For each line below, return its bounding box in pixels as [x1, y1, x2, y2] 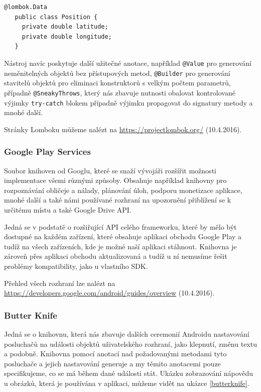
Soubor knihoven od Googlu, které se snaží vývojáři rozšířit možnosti [4, 165, 216, 175]
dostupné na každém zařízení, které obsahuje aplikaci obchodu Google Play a [4, 231, 242, 242]
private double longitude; [22, 33, 112, 40]
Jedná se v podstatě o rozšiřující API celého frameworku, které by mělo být [4, 221, 237, 232]
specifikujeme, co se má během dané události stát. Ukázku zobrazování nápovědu [4, 368, 253, 378]
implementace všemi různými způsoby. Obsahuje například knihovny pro [4, 175, 227, 185]
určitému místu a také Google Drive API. [4, 204, 132, 215]
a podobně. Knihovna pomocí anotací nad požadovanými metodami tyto [4, 348, 227, 359]
